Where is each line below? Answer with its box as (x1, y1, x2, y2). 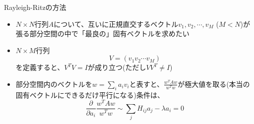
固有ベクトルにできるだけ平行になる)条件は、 (15, 89, 164, 100)
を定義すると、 (15, 62, 64, 72)
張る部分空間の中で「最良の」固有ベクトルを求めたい (15, 28, 190, 39)
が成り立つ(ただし (87, 62, 146, 72)
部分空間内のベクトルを (15, 78, 92, 89)
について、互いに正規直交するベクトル (54, 18, 179, 29)
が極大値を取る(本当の (178, 78, 250, 89)
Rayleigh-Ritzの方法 (4, 2, 66, 12)
